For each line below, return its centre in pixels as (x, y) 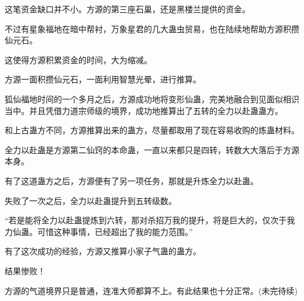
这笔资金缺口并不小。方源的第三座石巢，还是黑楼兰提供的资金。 (127, 9)
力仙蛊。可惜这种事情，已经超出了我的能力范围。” (99, 231)
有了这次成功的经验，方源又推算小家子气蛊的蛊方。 (103, 251)
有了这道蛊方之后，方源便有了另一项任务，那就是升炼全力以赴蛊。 (132, 180)
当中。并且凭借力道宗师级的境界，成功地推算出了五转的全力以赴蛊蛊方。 (144, 110)
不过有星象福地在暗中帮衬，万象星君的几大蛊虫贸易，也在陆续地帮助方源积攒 (152, 28)
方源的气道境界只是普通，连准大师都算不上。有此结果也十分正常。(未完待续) (151, 290)
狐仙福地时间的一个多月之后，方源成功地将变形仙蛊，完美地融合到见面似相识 (152, 98)
